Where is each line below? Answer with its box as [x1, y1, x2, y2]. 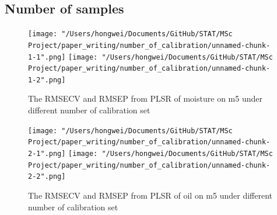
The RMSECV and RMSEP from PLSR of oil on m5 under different [28, 189, 272, 201]
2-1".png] [28, 149, 66, 158]
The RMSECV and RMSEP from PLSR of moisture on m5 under [28, 92, 262, 105]
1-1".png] [28, 53, 66, 61]
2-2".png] [28, 172, 66, 181]
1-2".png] [28, 75, 66, 84]
